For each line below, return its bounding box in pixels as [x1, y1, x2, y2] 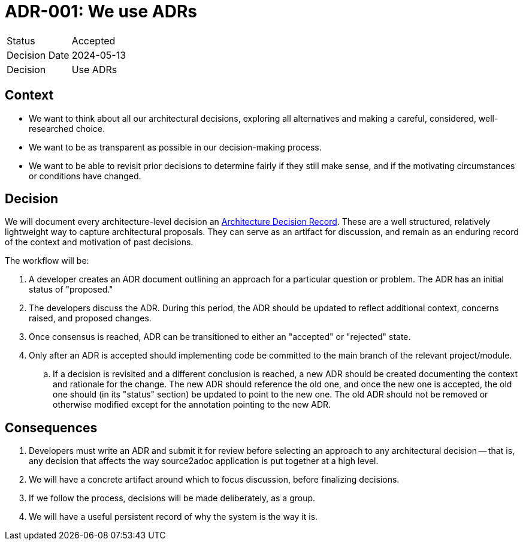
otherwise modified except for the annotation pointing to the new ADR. [53, 399, 331, 410]
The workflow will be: [5, 255, 89, 266]
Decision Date [7, 49, 69, 61]
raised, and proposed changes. [29, 313, 152, 324]
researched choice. [29, 123, 105, 134]
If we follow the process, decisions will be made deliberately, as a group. [29, 493, 316, 504]
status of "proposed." [29, 284, 113, 295]
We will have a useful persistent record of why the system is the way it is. [29, 511, 318, 522]
